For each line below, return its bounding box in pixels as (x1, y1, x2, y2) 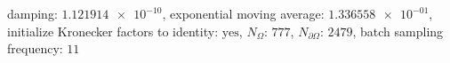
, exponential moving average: (162, 4, 325, 22)
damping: (7, 4, 58, 22)
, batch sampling (352, 21, 444, 40)
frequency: (7, 39, 63, 58)
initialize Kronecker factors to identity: (7, 21, 219, 40)
